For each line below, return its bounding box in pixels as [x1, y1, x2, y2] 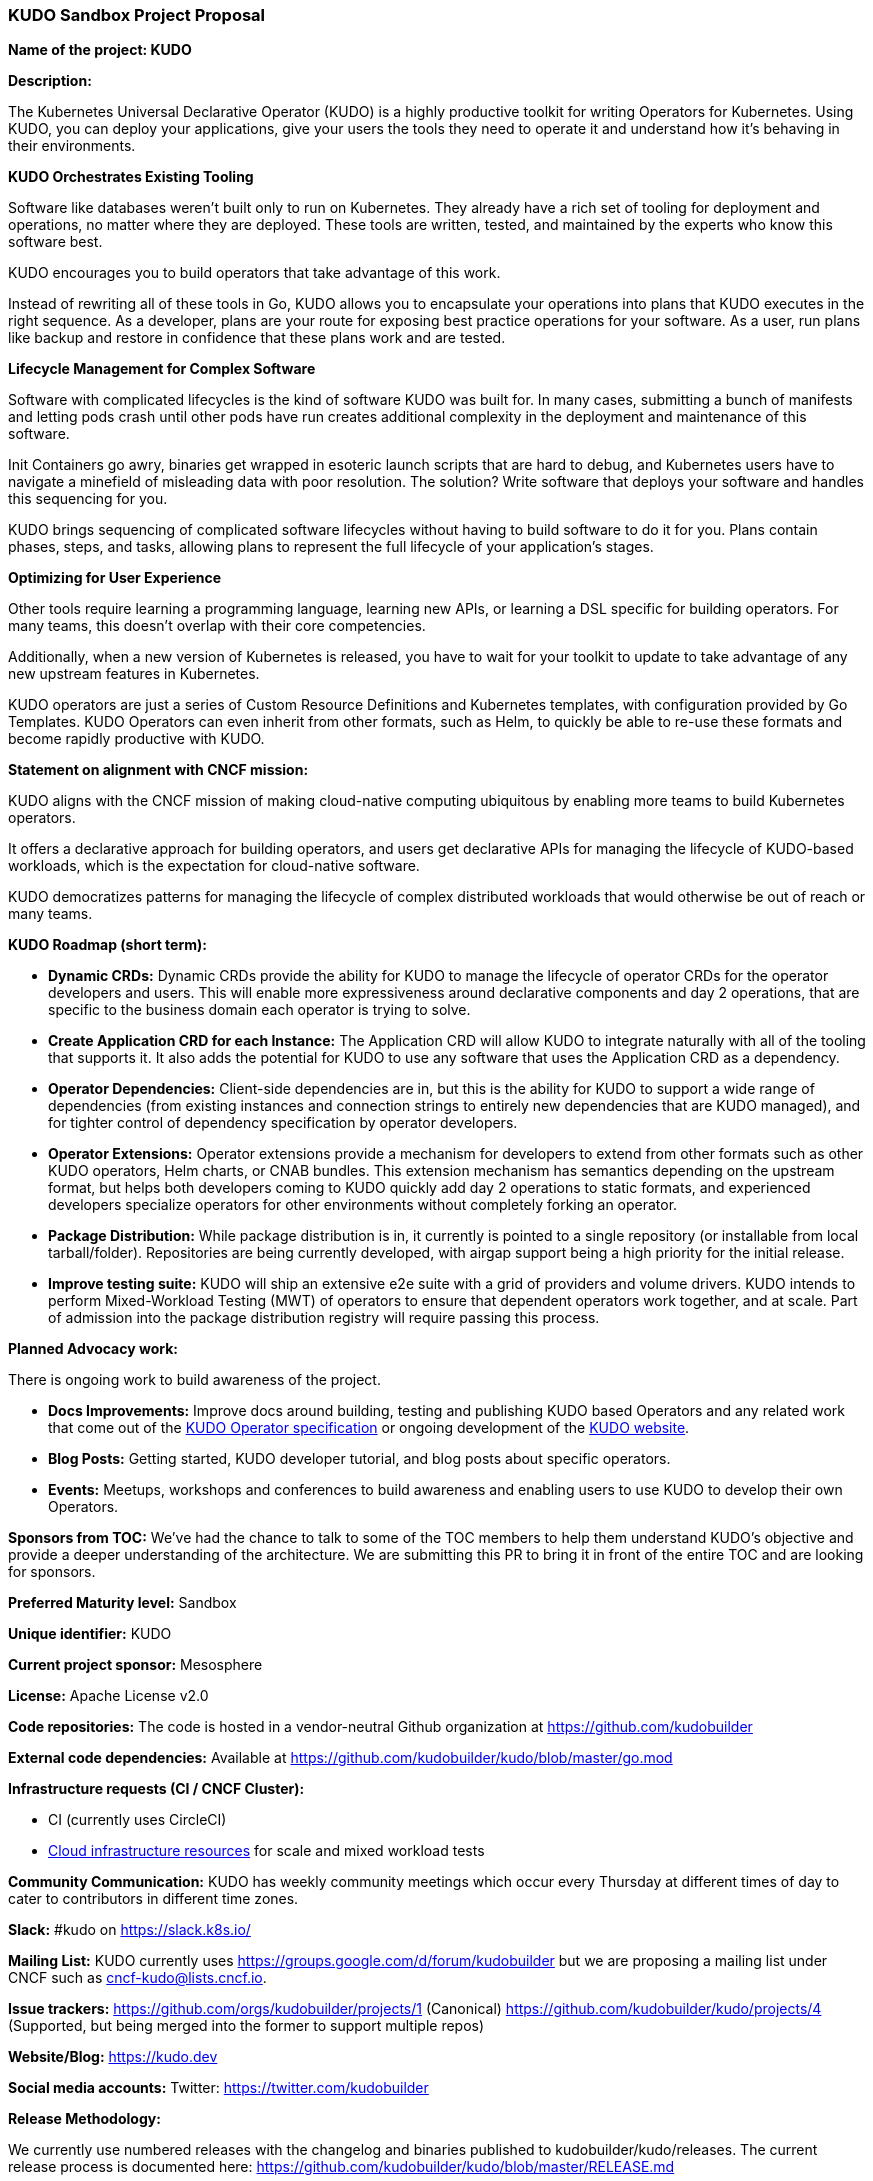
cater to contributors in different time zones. [8, 1890, 299, 1908]
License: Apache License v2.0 [8, 1687, 209, 1705]
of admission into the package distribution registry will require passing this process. [48, 1309, 600, 1327]
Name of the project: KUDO [8, 41, 192, 59]
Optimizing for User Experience [8, 569, 222, 587]
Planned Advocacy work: [8, 1340, 178, 1358]
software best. [8, 233, 103, 251]
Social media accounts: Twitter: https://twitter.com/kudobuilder [8, 2079, 429, 2097]
